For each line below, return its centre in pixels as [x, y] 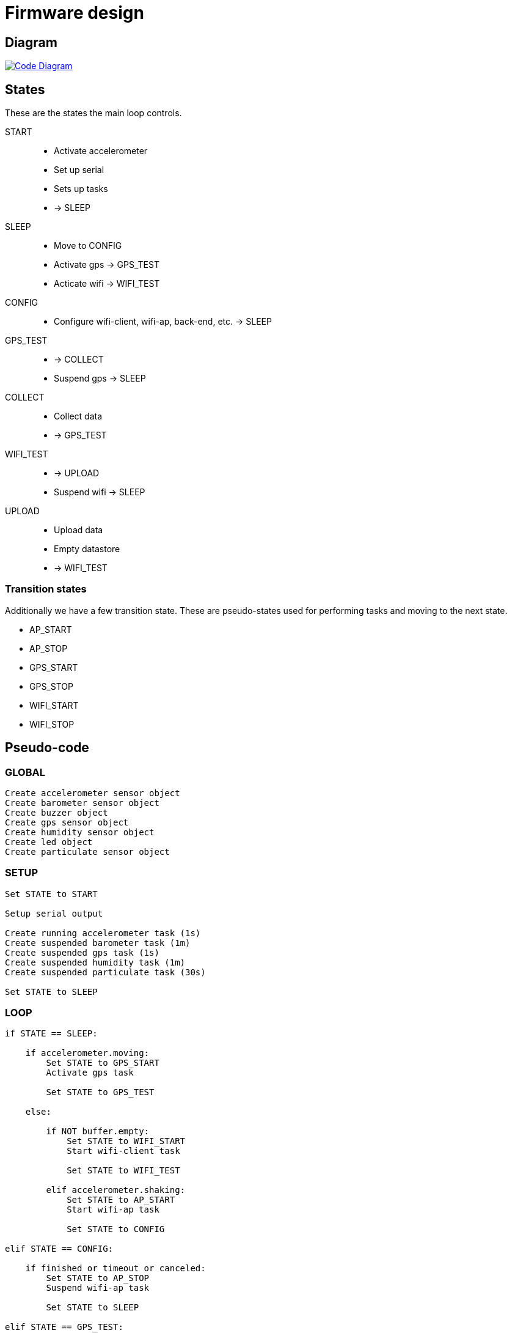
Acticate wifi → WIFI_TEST [107, 284]
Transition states [46, 589]
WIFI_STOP [52, 724]
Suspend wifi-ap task [98, 1288]
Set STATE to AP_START [121, 1200]
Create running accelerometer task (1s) [103, 933]
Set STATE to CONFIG [116, 1229]
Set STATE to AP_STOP [98, 1278]
